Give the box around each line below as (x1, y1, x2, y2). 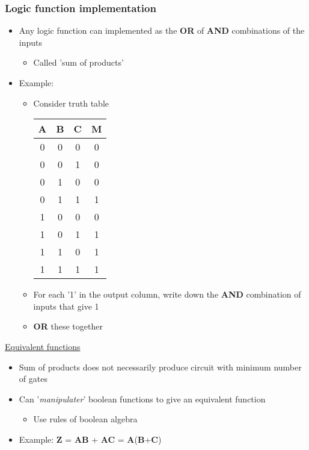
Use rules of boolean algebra (33, 413, 138, 425)
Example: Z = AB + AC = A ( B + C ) (19, 433, 162, 445)
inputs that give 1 (33, 299, 99, 312)
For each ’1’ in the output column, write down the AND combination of (33, 288, 301, 301)
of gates (19, 372, 47, 385)
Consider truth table (33, 96, 109, 109)
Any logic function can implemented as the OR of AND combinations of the (19, 24, 305, 37)
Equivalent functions (5, 340, 81, 352)
